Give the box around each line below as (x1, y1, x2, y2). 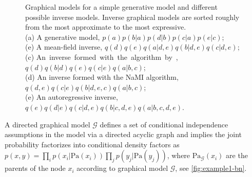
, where (167, 150, 190, 161)
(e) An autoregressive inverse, (25, 92, 118, 102)
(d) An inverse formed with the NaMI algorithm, (25, 72, 179, 82)
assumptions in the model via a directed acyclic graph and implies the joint (5, 129, 242, 140)
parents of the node (5, 163, 66, 173)
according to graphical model (76, 163, 168, 173)
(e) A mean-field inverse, (25, 41, 103, 52)
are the (226, 150, 248, 161)
